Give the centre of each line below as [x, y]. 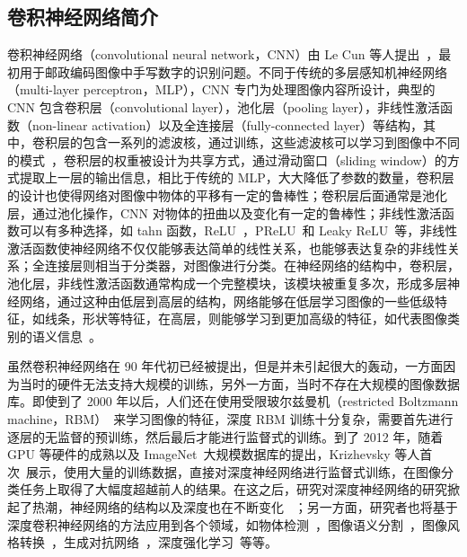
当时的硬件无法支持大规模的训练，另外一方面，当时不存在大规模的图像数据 [239, 383]
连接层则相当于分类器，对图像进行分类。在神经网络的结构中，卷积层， [252, 265]
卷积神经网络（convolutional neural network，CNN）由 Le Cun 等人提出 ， [223, 54]
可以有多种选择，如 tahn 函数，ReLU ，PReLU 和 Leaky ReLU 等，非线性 [238, 230]
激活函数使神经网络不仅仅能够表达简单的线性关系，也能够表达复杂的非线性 [227, 248]
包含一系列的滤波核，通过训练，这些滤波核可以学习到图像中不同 [271, 142]
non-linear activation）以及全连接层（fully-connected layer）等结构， [227, 124]
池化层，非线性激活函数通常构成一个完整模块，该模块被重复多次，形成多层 [227, 283]
